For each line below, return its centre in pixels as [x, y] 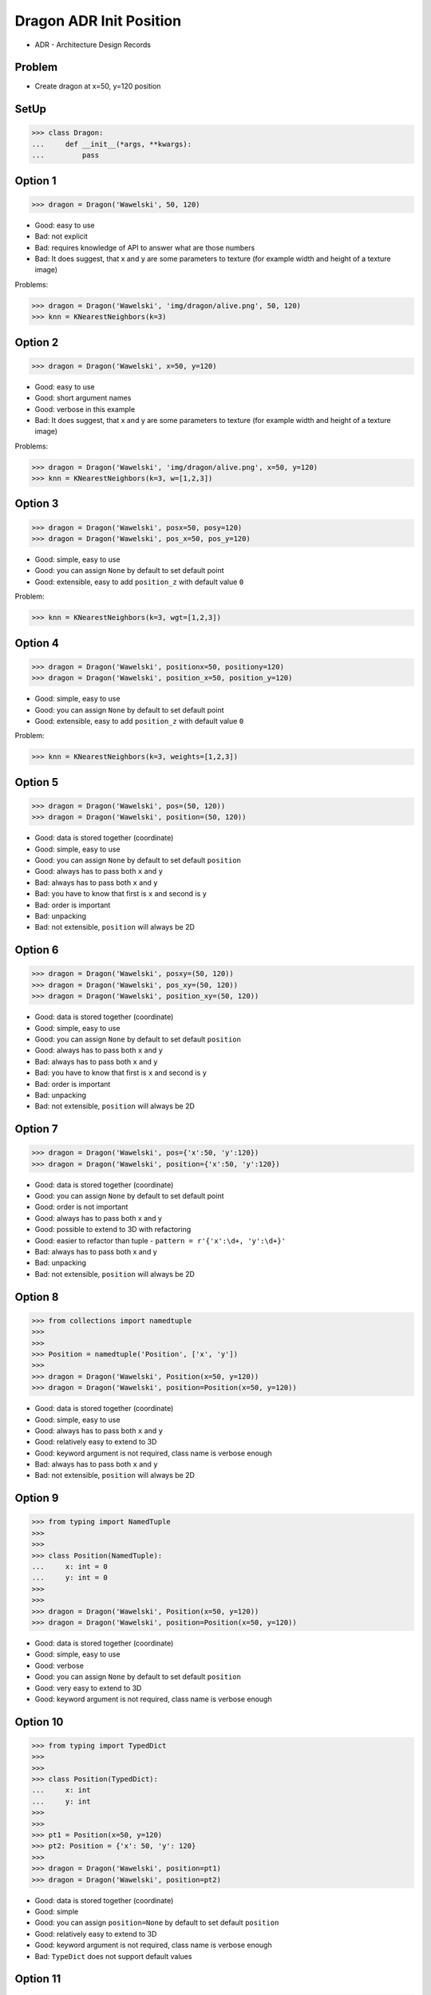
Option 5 [37, 782]
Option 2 [37, 342]
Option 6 [37, 950]
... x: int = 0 [69, 1567]
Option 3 [37, 504]
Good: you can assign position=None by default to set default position [157, 1922]
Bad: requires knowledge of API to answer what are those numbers [145, 247]
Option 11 [38, 1979]
